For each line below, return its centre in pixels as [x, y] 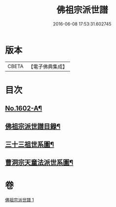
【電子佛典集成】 [48, 67]
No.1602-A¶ [24, 108]
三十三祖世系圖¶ [30, 145]
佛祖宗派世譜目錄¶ [33, 126]
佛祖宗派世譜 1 [20, 200]
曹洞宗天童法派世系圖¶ [39, 163]
